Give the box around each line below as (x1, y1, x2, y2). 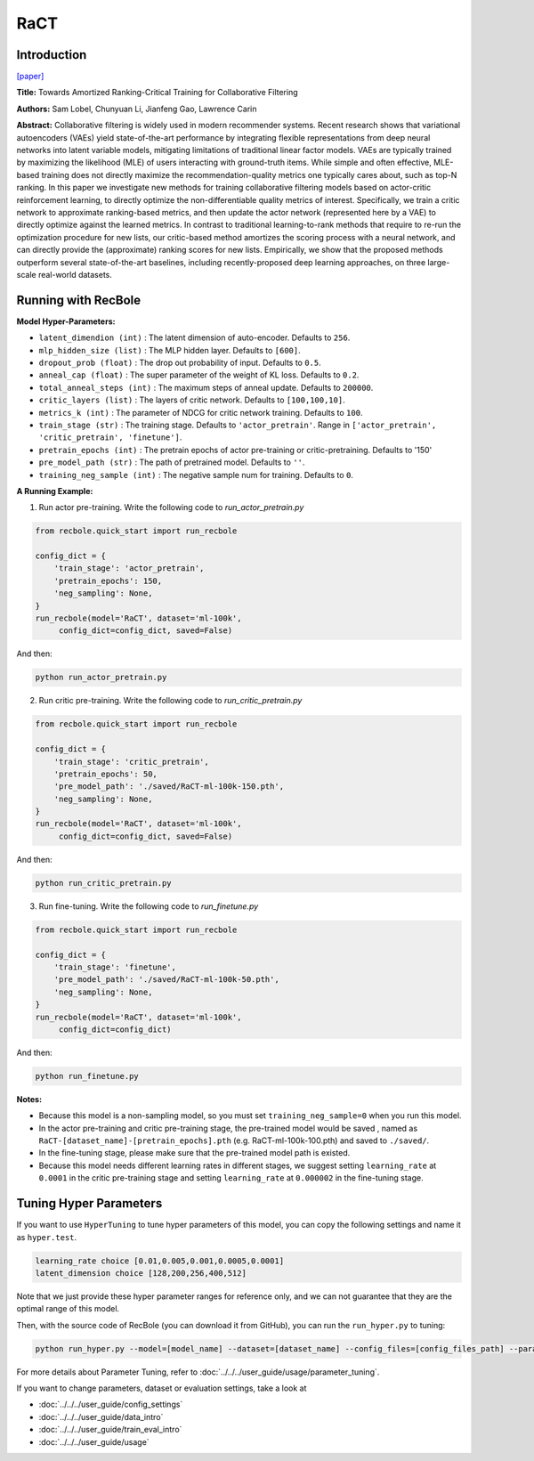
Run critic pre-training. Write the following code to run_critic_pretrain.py (38, 695, 303, 706)
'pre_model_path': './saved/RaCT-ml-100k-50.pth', (53, 975, 279, 985)
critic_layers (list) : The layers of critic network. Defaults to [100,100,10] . (38, 394, 346, 405)
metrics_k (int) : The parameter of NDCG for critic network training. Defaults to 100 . (38, 407, 363, 418)
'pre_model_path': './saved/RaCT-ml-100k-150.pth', (53, 782, 285, 791)
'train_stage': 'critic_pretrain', (53, 757, 209, 767)
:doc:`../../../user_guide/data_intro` (38, 1411, 164, 1422)
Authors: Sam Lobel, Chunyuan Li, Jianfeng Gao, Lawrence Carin (16, 103, 257, 114)
